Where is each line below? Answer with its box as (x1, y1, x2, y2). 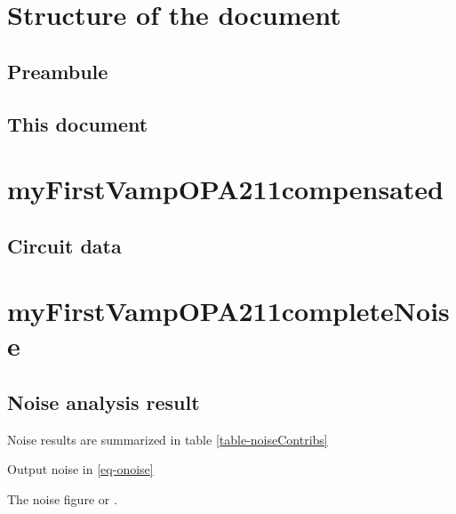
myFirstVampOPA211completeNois (7, 293, 450, 329)
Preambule (7, 57, 108, 84)
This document (7, 109, 148, 137)
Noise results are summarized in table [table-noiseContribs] (7, 430, 328, 448)
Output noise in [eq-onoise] (7, 460, 154, 478)
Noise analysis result (7, 389, 200, 416)
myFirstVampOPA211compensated (7, 171, 444, 207)
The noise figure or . (7, 490, 117, 509)
